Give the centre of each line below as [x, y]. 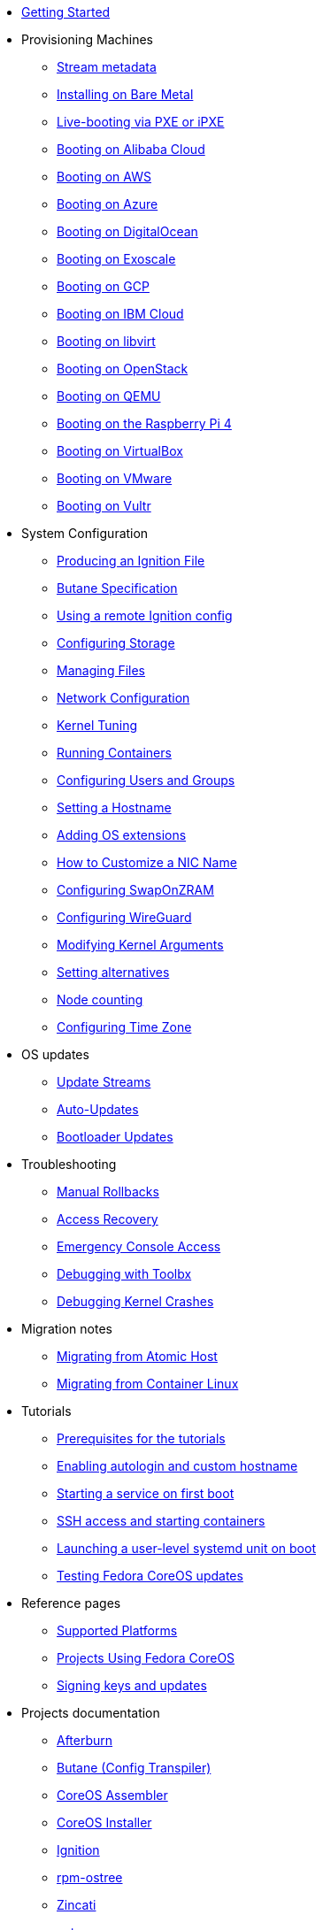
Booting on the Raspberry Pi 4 [144, 423]
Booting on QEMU [109, 396]
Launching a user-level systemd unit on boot [186, 1548]
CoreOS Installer [104, 1822]
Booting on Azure [108, 204]
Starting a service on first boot [146, 1493]
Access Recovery [108, 1219]
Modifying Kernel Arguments [140, 945]
